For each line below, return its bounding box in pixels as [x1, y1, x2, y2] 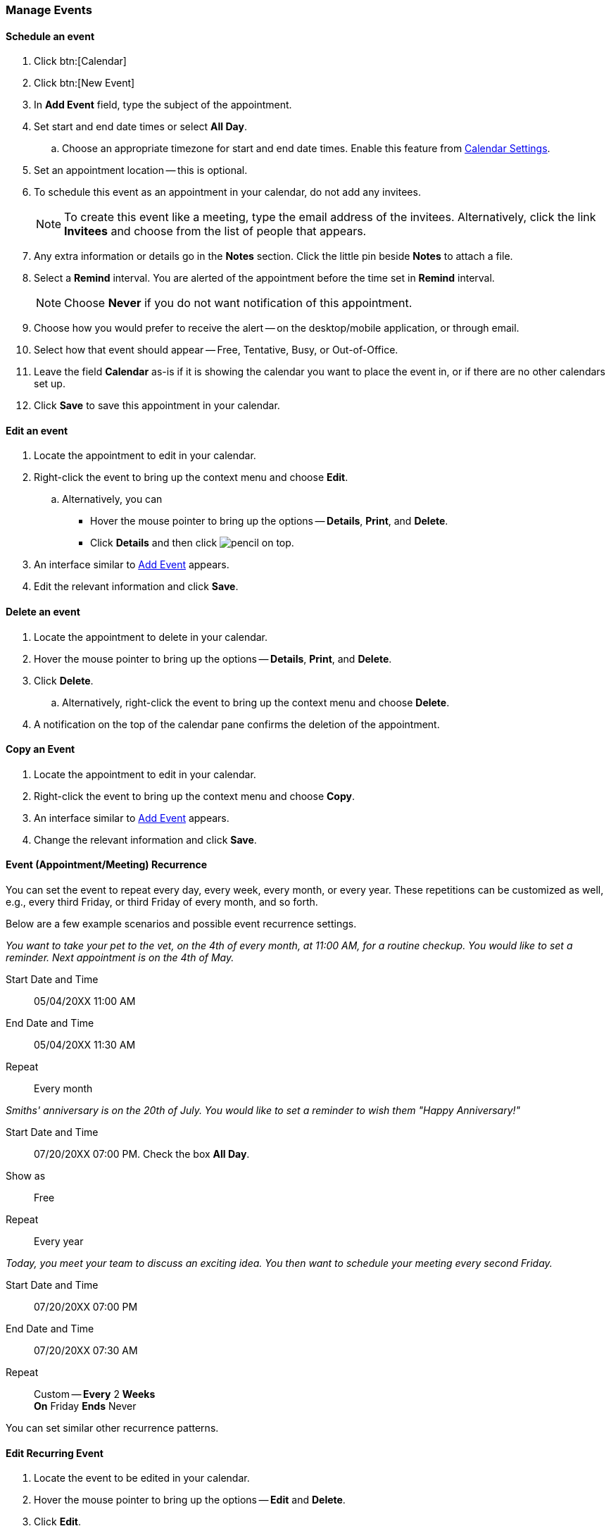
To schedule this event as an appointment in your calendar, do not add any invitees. [34, 186, 421, 199]
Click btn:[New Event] [34, 77, 135, 89]
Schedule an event [6, 30, 95, 42]
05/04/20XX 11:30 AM [34, 1039, 136, 1051]
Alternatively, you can [62, 493, 163, 506]
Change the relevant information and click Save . [34, 833, 257, 846]
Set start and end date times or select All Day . [34, 120, 247, 133]
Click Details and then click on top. [90, 537, 294, 549]
